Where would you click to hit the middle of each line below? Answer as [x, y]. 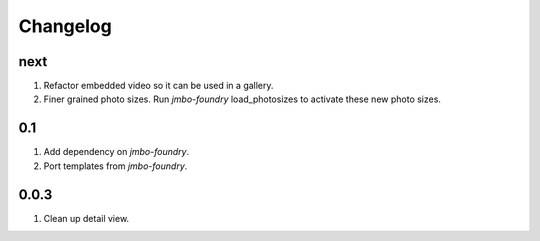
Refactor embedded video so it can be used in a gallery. [158, 86]
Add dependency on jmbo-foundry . [116, 152]
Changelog [65, 26]
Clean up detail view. [86, 218]
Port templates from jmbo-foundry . [115, 166]
